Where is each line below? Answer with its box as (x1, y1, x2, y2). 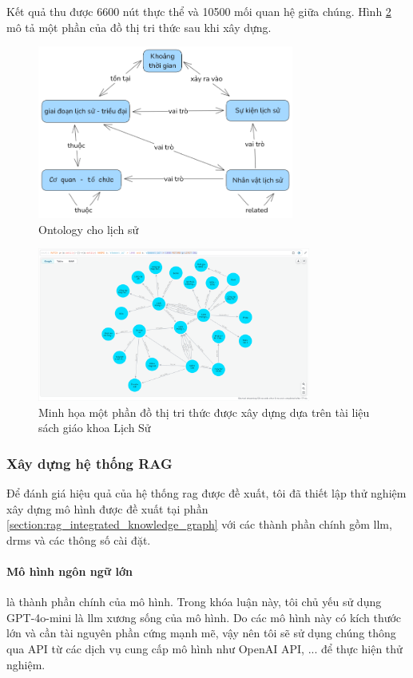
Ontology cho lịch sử (38, 220, 139, 237)
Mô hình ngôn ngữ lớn (6, 563, 133, 580)
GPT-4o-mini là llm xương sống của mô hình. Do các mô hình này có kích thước (6, 609, 402, 625)
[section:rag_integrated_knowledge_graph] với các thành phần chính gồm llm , (6, 516, 392, 533)
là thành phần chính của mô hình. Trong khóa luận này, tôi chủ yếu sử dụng (6, 593, 382, 610)
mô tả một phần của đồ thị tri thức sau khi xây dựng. (6, 18, 272, 35)
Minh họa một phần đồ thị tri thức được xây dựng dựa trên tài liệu (38, 403, 370, 420)
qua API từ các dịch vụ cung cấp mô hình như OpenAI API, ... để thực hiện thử (6, 640, 403, 656)
